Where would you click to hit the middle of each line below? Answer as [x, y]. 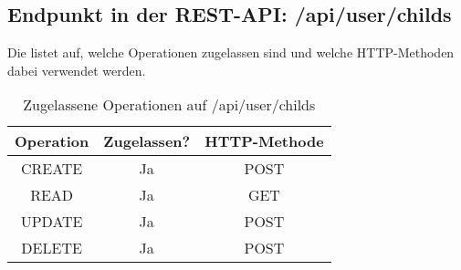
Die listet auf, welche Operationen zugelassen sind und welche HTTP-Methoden [231, 52]
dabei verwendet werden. [77, 70]
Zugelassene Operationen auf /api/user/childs [169, 105]
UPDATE [52, 222]
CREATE [52, 169]
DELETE [52, 248]
